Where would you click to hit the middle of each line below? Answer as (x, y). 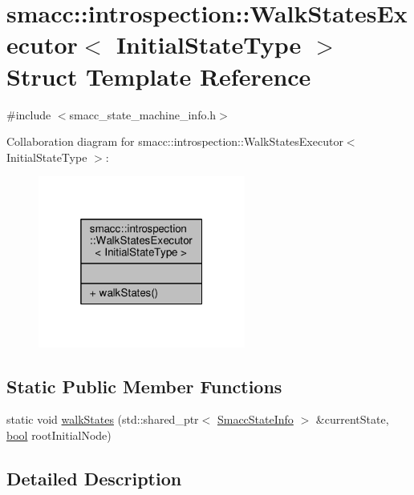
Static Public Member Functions (144, 386)
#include (29, 114)
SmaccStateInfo (255, 419)
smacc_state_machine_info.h (143, 114)
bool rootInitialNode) (59, 435)
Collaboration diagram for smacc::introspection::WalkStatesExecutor (175, 141)
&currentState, (352, 419)
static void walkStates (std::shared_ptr (103, 419)
